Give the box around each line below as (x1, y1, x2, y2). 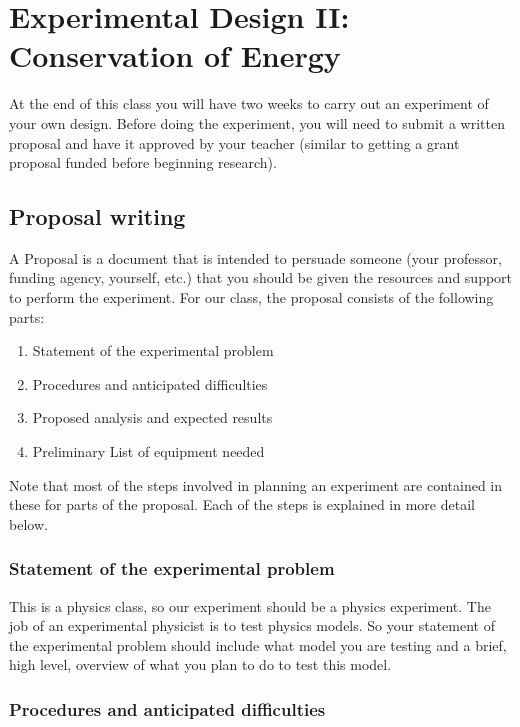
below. (9, 513, 48, 534)
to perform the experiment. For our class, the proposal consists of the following (9, 287, 494, 308)
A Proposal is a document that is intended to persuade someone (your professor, (9, 247, 502, 268)
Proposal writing (9, 201, 186, 232)
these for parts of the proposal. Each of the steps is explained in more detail (9, 494, 475, 515)
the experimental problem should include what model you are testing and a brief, (9, 634, 507, 655)
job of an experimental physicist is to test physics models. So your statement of (9, 615, 495, 636)
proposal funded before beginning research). (9, 152, 277, 173)
